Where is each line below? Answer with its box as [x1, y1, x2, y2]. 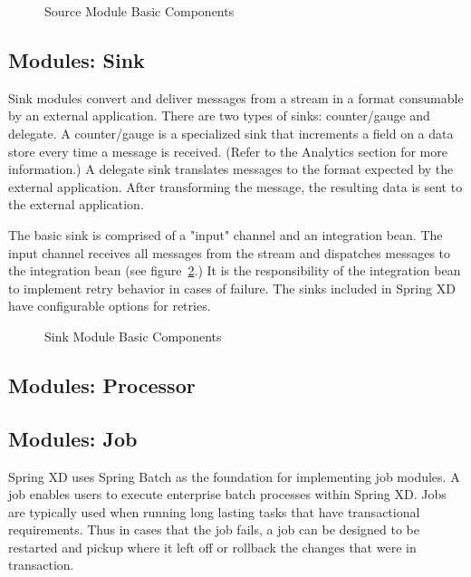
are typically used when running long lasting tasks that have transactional [8, 502, 420, 521]
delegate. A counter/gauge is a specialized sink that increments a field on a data [8, 123, 454, 142]
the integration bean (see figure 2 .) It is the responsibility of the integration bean [8, 261, 461, 280]
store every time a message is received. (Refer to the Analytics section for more [8, 141, 447, 160]
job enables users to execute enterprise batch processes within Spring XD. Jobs [8, 485, 447, 504]
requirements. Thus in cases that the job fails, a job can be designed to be [8, 520, 419, 539]
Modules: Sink [8, 45, 145, 73]
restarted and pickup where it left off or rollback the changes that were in [8, 537, 417, 556]
